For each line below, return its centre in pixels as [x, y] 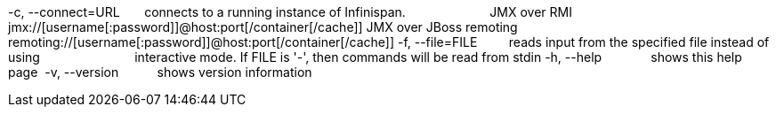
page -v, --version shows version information [160, 72]
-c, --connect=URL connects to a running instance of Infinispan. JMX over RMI [290, 12]
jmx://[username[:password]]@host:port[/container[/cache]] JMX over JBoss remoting [263, 27]
